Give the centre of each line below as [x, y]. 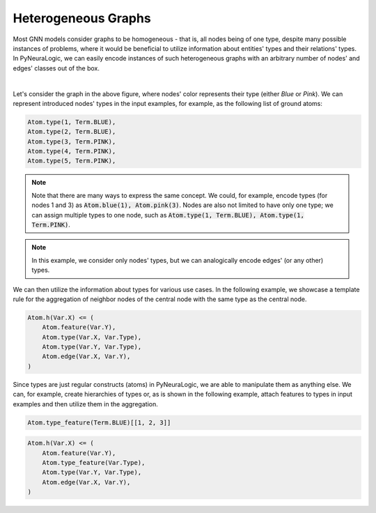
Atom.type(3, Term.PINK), [72, 141]
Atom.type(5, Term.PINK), [72, 161]
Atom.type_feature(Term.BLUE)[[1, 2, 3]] [99, 422]
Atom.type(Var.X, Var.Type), [92, 337]
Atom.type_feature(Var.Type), [94, 462]
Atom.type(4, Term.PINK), [72, 151]
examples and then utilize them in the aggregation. [85, 404]
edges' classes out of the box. [56, 68]
